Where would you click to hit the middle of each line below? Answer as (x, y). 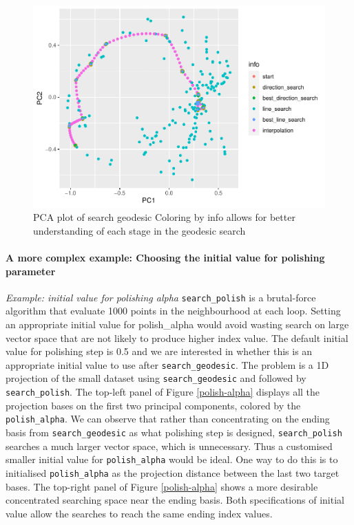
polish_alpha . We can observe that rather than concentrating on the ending (168, 419)
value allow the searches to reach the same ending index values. (139, 513)
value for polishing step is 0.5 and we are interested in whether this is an (159, 351)
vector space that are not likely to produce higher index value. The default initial (177, 337)
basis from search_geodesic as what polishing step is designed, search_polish (174, 432)
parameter (31, 271)
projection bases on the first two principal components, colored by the (153, 405)
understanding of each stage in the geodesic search (139, 230)
